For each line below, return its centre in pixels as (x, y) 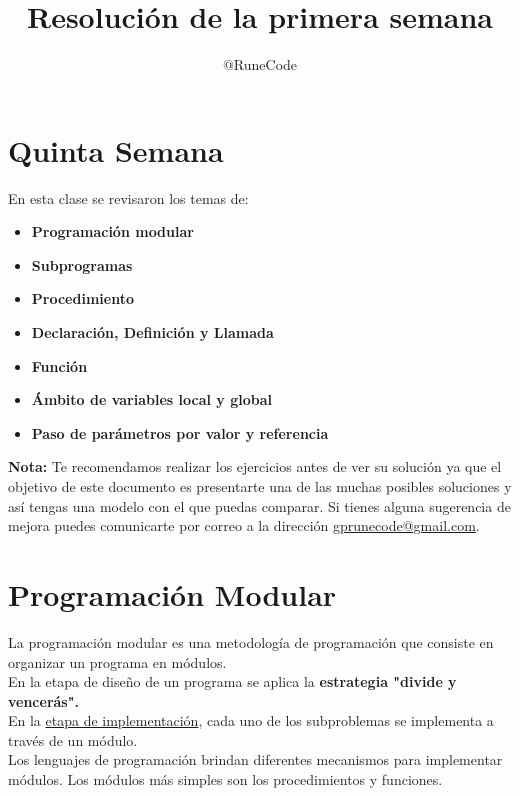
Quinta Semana (116, 149)
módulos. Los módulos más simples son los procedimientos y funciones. (225, 779)
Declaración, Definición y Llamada (152, 332)
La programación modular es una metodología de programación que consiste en (251, 641)
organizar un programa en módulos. (117, 661)
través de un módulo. (73, 739)
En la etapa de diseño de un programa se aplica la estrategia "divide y (232, 681)
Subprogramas (82, 264)
